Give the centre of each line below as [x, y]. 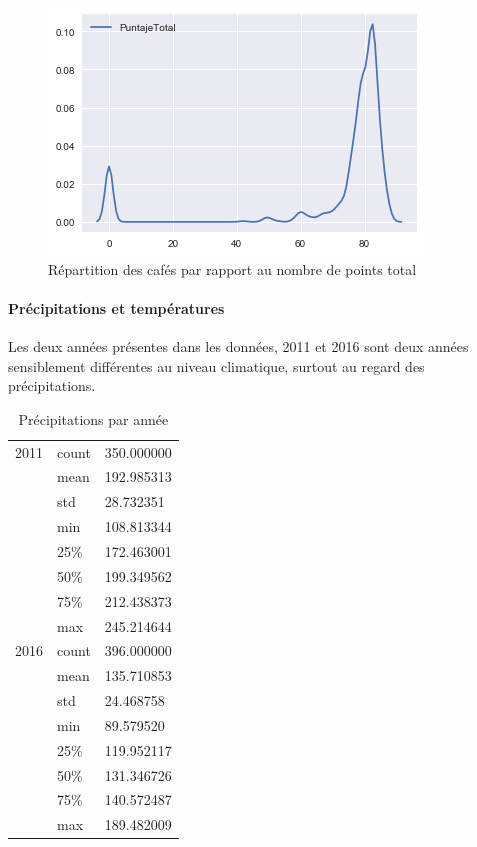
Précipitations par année [93, 418]
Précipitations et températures [116, 307]
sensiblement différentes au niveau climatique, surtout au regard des [216, 365]
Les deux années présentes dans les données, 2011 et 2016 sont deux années [238, 345]
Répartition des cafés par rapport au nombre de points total [232, 268]
